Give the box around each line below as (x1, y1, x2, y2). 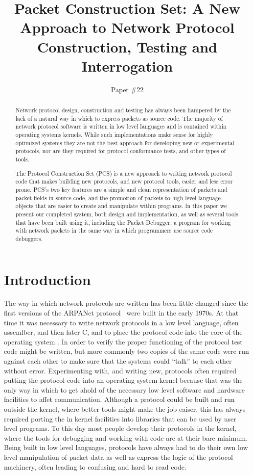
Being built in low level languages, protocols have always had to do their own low (4, 442, 248, 452)
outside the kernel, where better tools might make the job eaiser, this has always (4, 403, 246, 414)
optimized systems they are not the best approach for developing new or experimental (15, 138, 234, 147)
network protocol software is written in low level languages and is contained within (15, 122, 227, 131)
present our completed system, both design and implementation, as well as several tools (15, 210, 238, 218)
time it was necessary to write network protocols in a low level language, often (4, 317, 239, 327)
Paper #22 (111, 84, 144, 94)
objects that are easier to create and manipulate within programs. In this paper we (15, 202, 227, 210)
